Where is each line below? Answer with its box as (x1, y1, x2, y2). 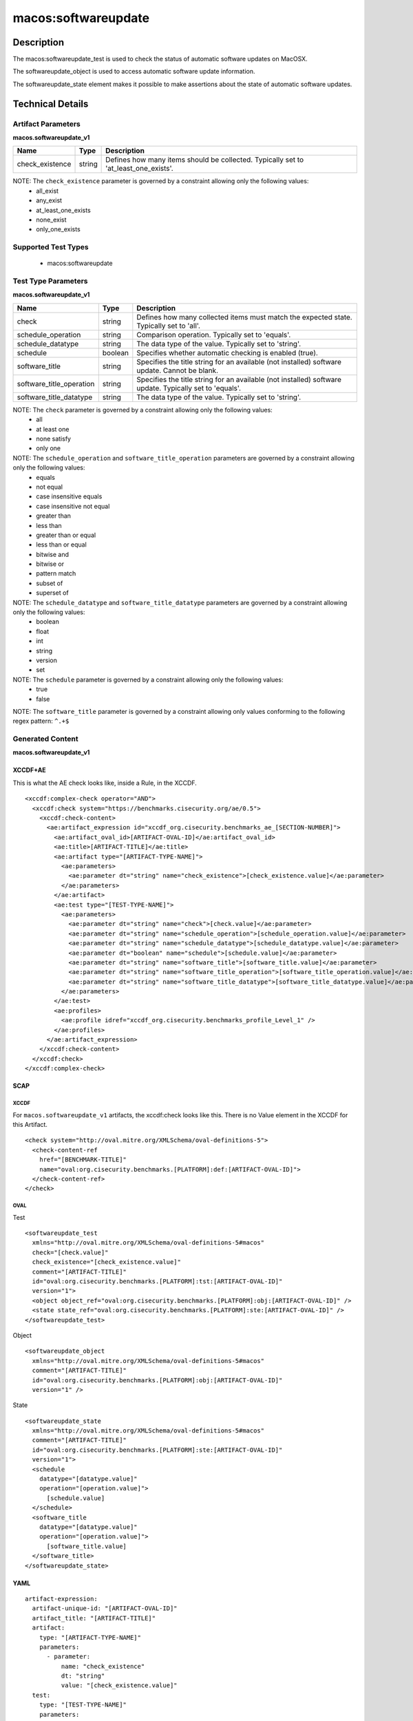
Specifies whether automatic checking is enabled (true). (136, 348, 318, 357)
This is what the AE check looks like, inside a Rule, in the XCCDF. (12, 779, 198, 787)
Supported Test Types (12, 242, 89, 252)
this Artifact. (12, 1120, 48, 1128)
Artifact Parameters (12, 119, 81, 129)
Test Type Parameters (12, 276, 88, 286)
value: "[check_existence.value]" (61, 1682, 178, 1689)
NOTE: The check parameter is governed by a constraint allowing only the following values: (12, 405, 273, 414)
